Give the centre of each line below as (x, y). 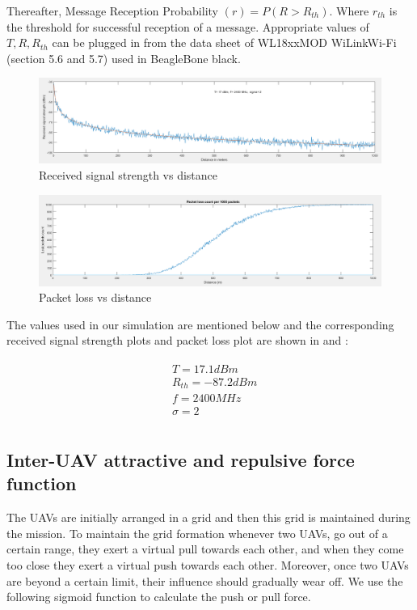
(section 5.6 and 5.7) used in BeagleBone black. (124, 58)
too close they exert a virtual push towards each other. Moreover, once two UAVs (208, 564)
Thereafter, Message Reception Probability (112, 11)
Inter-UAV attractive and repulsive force (181, 460)
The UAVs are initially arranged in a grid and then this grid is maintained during (208, 517)
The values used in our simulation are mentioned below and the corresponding (200, 324)
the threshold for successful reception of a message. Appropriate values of (188, 26)
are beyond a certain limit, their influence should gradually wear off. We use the (205, 580)
